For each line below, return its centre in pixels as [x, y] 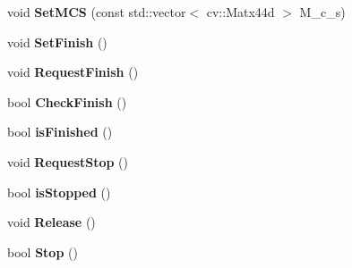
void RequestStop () [68, 161]
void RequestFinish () [73, 72]
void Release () [52, 222]
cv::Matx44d [240, 12]
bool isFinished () [60, 132]
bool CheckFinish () [67, 101]
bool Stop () [43, 251]
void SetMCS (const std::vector [97, 12]
